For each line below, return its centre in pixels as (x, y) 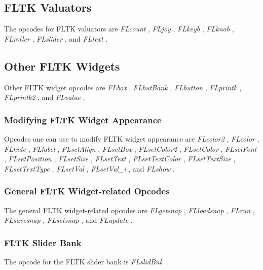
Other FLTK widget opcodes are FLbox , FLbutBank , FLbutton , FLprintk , (123, 87)
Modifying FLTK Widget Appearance (83, 120)
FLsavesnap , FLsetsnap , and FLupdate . (68, 220)
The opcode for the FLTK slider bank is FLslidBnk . (86, 261)
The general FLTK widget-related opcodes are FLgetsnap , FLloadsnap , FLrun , (129, 210)
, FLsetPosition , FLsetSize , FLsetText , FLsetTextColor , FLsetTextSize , (120, 159)
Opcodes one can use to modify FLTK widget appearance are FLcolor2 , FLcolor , (132, 139)
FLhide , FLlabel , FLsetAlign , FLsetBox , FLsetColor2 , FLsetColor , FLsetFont (130, 148)
